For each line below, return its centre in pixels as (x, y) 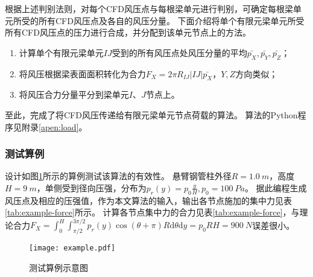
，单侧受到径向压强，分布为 (91, 187)
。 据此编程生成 (276, 187)
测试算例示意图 (58, 267)
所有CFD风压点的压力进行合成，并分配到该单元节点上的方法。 (128, 32)
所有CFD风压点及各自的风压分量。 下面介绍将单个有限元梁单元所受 (171, 20)
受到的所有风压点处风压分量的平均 (179, 52)
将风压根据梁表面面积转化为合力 (82, 73)
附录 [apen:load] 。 (54, 126)
